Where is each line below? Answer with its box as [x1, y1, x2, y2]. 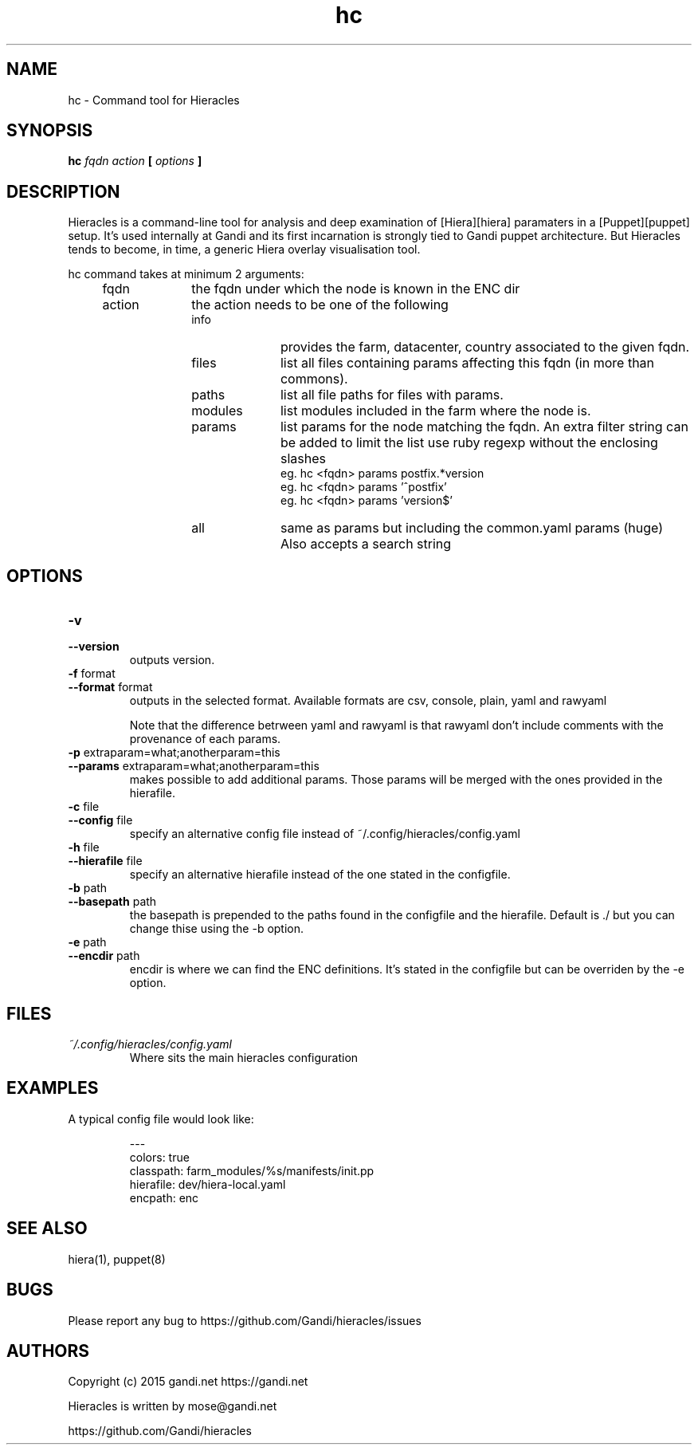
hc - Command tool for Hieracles [68, 92, 240, 107]
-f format [68, 667, 116, 681]
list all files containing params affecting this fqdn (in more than [280, 355, 655, 372]
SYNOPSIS [6, 120, 93, 141]
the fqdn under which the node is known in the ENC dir [191, 281, 520, 297]
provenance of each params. [129, 732, 281, 746]
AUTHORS [6, 1340, 90, 1361]
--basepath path [68, 895, 157, 909]
